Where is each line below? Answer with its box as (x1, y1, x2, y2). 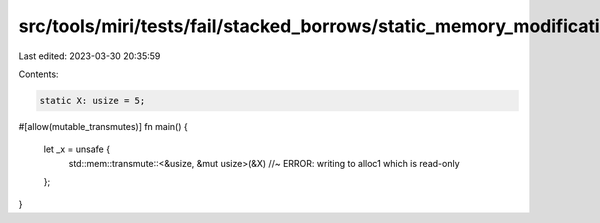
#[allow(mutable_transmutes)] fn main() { (18, 120, 189, 132)
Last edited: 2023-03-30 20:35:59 (18, 50, 161, 62)
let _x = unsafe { (43, 143, 110, 155)
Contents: (18, 68, 59, 80)
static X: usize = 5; (39, 95, 146, 106)
